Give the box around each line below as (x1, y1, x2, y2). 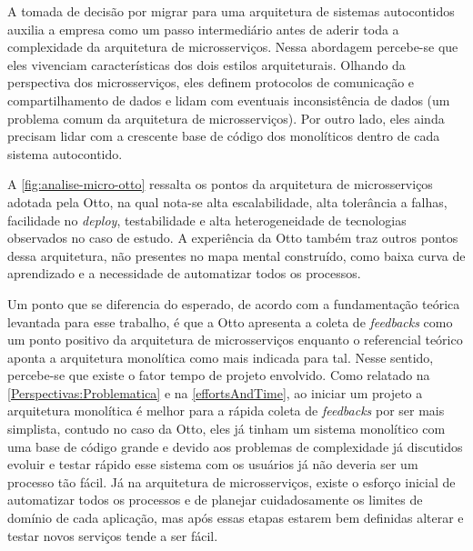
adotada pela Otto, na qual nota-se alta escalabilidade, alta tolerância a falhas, (7, 192, 448, 211)
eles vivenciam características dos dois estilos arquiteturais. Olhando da (7, 55, 406, 74)
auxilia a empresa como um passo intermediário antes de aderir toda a (7, 19, 399, 38)
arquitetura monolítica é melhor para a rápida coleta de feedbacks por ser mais (7, 401, 445, 420)
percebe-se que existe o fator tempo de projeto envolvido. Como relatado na (7, 366, 430, 385)
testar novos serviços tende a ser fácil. (7, 526, 218, 545)
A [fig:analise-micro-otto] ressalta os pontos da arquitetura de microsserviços (7, 175, 433, 194)
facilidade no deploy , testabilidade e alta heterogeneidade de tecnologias (7, 210, 407, 229)
